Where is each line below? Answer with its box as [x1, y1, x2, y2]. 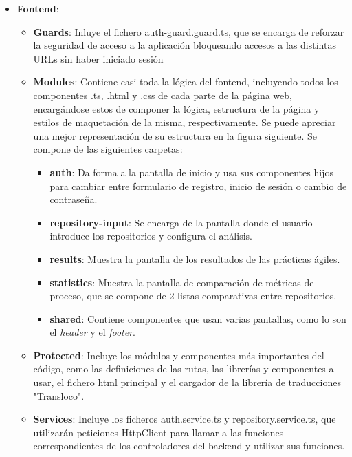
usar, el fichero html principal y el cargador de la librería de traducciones [33, 375, 341, 390]
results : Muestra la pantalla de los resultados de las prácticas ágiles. [49, 251, 340, 266]
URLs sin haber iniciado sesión [33, 51, 164, 65]
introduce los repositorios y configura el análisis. [49, 228, 252, 243]
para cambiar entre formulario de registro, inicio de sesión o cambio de [49, 178, 347, 193]
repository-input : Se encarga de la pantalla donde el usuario [49, 215, 313, 229]
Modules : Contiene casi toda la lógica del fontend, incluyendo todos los [33, 74, 338, 89]
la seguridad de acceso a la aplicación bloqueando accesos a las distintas [33, 38, 336, 52]
